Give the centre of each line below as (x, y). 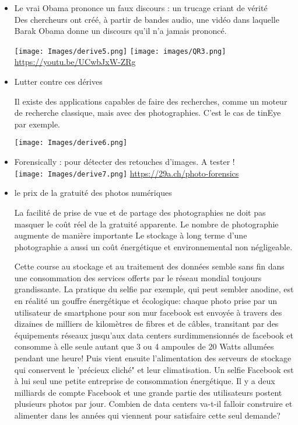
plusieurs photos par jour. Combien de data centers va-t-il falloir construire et (153, 404)
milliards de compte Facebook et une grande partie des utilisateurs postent (148, 392)
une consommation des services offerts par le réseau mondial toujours (138, 277)
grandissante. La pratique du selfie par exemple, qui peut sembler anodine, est (154, 289)
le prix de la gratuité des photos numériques (93, 193)
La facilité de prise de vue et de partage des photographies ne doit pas (140, 212)
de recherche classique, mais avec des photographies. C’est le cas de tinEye (148, 113)
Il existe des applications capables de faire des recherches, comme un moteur (151, 101)
